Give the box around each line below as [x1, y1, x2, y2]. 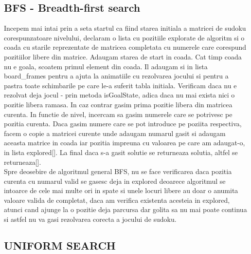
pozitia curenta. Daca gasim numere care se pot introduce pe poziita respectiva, [4, 118, 242, 129]
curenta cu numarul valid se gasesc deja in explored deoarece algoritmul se [4, 176, 226, 186]
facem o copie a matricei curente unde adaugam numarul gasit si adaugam [4, 128, 226, 138]
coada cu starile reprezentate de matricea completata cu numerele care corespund [4, 42, 247, 52]
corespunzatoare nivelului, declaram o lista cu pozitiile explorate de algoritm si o [4, 32, 245, 42]
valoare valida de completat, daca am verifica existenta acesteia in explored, [4, 195, 230, 205]
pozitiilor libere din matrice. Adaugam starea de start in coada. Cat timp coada [4, 51, 242, 61]
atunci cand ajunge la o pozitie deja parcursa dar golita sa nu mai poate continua [4, 204, 247, 215]
